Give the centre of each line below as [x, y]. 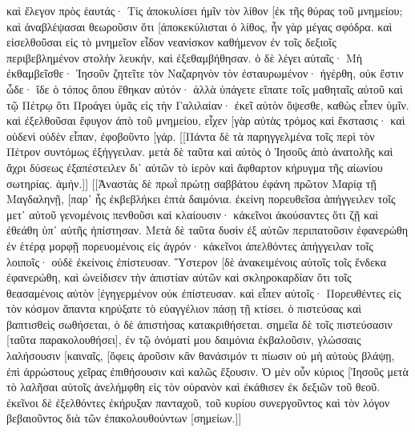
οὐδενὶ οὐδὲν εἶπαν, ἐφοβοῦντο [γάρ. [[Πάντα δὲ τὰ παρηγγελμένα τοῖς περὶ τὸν [191, 136]
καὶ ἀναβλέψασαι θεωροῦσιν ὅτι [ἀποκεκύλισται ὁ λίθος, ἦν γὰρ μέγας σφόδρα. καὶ [199, 26]
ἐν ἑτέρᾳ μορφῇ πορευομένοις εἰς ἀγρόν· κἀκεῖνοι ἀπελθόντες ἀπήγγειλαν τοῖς [190, 245]
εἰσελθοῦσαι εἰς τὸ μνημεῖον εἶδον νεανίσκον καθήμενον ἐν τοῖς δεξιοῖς [171, 42]
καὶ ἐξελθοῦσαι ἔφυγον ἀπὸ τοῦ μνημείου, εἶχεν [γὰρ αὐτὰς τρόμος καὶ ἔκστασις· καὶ [206, 120]
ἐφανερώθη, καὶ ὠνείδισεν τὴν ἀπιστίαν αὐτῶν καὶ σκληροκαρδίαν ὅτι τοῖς [179, 277]
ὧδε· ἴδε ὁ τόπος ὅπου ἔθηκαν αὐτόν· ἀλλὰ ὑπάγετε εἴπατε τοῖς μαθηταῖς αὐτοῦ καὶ [205, 88]
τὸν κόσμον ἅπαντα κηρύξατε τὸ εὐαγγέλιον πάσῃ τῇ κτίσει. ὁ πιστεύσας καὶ [184, 308]
